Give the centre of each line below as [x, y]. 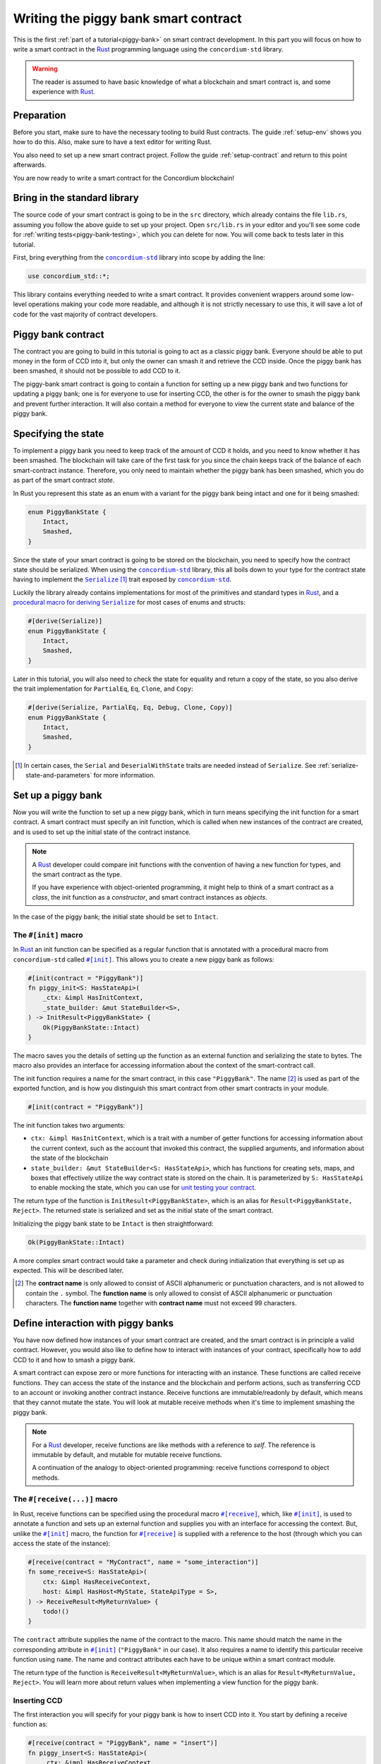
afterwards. [30, 165]
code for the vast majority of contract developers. [85, 314]
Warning [45, 69]
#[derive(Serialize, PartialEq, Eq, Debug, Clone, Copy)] [130, 708]
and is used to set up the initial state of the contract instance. [102, 832]
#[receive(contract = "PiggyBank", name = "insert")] [123, 1743]
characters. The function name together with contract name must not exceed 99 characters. [161, 1303]
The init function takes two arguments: [69, 1125]
